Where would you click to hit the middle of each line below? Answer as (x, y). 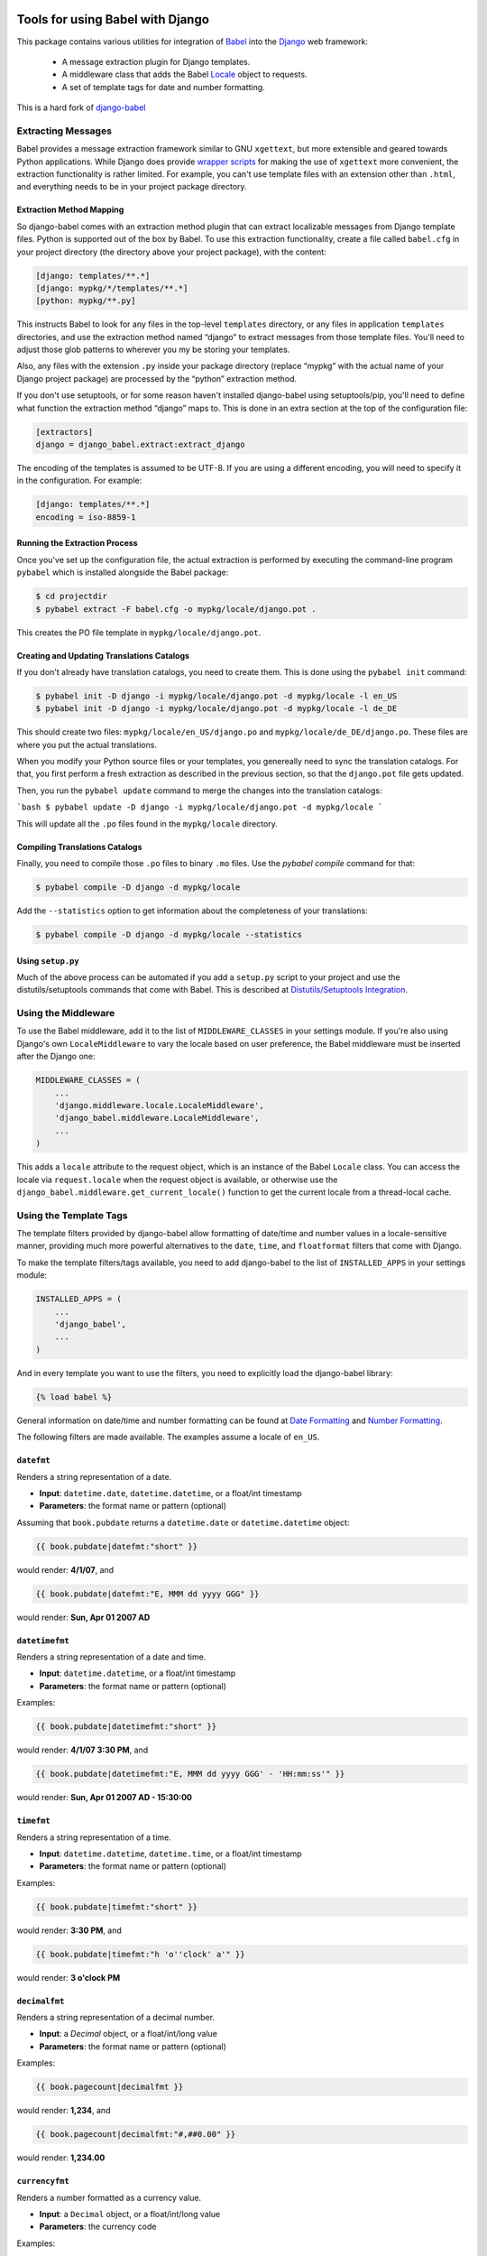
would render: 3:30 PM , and (69, 1930)
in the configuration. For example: (79, 481)
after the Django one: (56, 1057)
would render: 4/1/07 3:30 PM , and (83, 1750)
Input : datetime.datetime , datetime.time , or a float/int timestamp (170, 1854)
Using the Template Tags (72, 1216)
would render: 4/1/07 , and (65, 1569)
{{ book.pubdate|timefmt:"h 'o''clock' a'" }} (140, 1954)
